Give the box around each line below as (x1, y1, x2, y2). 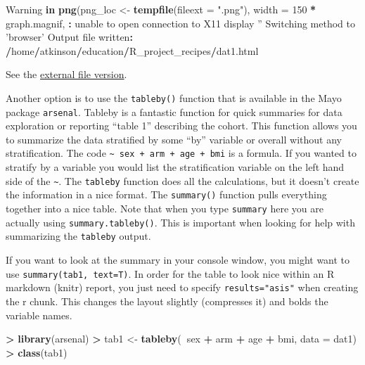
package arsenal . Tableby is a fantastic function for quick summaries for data (6, 104, 342, 119)
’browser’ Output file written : (6, 30, 133, 44)
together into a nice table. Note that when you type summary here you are (6, 201, 324, 216)
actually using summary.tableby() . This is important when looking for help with (6, 214, 355, 229)
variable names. (6, 307, 72, 322)
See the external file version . (6, 67, 127, 82)
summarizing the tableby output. (6, 229, 151, 243)
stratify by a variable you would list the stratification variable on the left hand (6, 160, 345, 174)
